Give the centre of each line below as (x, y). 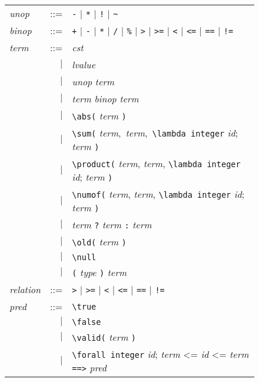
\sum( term (95, 133)
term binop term (105, 99)
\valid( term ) (104, 337)
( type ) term (99, 272)
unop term (93, 82)
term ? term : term (112, 225)
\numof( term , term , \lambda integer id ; (158, 194)
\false (87, 322)
